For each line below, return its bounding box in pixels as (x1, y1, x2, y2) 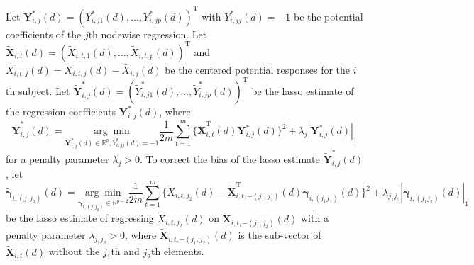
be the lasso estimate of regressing (6, 210, 154, 225)
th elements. (151, 244, 204, 259)
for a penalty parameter (6, 151, 109, 166)
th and (111, 244, 140, 259)
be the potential (293, 9, 363, 23)
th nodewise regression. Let (88, 26, 207, 41)
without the (48, 244, 100, 259)
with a (300, 210, 329, 225)
